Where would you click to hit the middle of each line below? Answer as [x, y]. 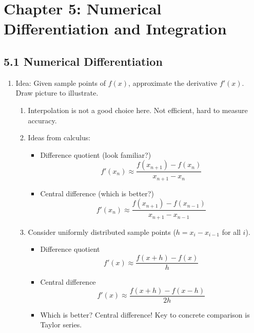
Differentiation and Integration [115, 29]
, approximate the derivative [173, 82]
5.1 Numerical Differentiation [83, 61]
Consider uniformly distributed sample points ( [102, 232]
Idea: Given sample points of [61, 82]
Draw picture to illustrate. [57, 93]
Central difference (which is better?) [97, 193]
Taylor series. [61, 325]
